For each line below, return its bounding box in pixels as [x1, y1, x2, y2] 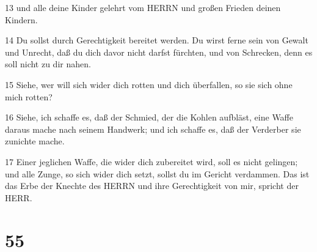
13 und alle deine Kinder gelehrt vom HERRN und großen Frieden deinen [5, 1, 281, 13]
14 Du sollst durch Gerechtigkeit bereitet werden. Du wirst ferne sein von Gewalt [5, 34, 308, 46]
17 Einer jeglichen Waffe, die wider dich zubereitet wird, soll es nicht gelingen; [5, 155, 298, 168]
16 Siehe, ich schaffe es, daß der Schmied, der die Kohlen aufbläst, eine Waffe [5, 111, 293, 124]
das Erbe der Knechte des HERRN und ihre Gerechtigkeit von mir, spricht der [5, 179, 299, 192]
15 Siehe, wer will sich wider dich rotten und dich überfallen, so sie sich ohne [5, 78, 293, 91]
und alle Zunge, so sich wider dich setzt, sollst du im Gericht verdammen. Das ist [5, 167, 310, 180]
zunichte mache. [5, 135, 65, 147]
